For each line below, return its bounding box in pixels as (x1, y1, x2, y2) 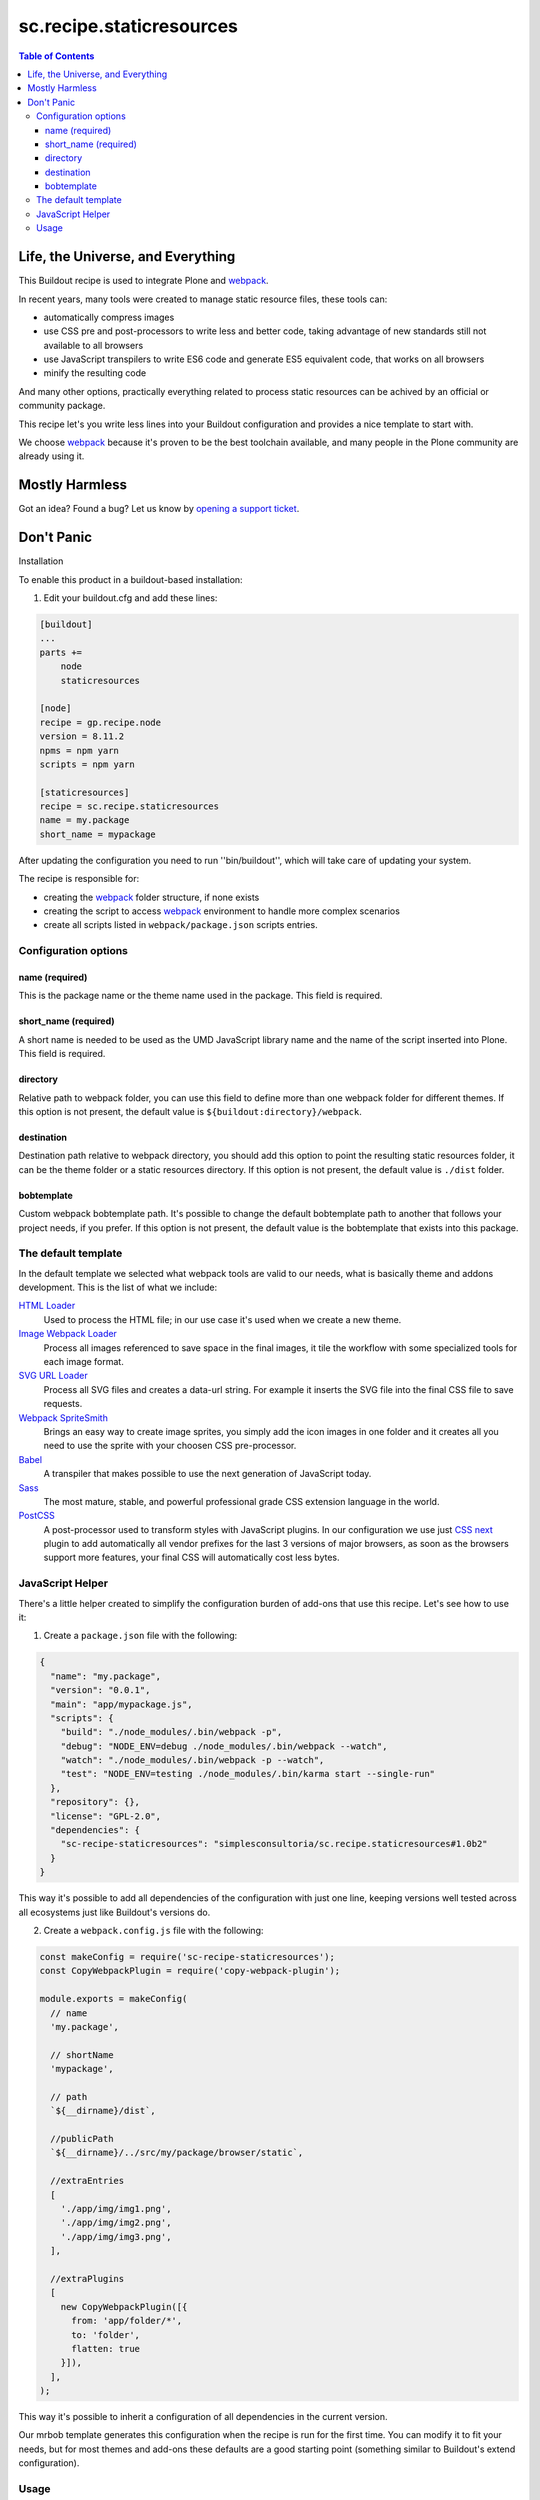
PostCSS (18, 1510, 55, 1522)
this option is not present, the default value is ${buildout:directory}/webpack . (18, 1105, 362, 1117)
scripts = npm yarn (39, 758, 135, 770)
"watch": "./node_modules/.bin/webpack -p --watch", (60, 1755, 325, 1766)
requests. (43, 1398, 83, 1410)
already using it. (18, 450, 85, 462)
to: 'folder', (71, 2329, 140, 2340)
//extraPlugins (50, 2273, 125, 2284)
